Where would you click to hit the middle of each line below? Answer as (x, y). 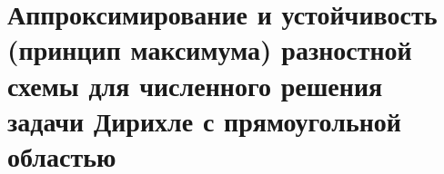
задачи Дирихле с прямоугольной (204, 120)
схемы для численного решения (195, 85)
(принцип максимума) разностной (210, 49)
